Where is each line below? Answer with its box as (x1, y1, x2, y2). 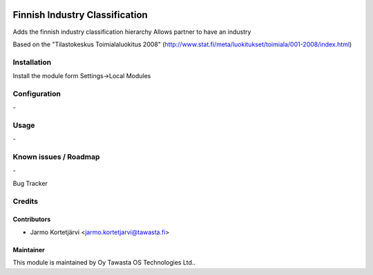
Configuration (12, 88, 61, 98)
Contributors (12, 215, 51, 224)
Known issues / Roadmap (12, 152, 100, 162)
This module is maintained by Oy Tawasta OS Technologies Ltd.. (12, 258, 196, 267)
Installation (12, 57, 52, 67)
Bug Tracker (12, 179, 48, 187)
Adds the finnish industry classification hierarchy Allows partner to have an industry (12, 28, 251, 36)
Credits (12, 196, 38, 206)
